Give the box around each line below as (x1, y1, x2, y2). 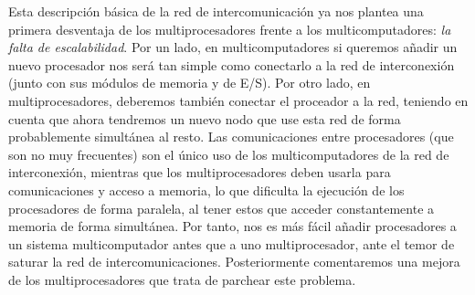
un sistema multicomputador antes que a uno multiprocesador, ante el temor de (8, 234, 455, 253)
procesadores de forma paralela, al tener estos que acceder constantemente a (8, 198, 435, 217)
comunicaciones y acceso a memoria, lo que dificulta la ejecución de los (8, 180, 405, 199)
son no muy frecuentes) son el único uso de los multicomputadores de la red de (8, 144, 449, 163)
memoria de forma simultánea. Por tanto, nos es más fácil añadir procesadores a (8, 216, 457, 236)
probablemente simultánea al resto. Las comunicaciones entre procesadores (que (8, 127, 454, 146)
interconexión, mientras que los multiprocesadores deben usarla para (8, 163, 391, 182)
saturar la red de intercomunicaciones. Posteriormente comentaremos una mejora (8, 252, 460, 271)
